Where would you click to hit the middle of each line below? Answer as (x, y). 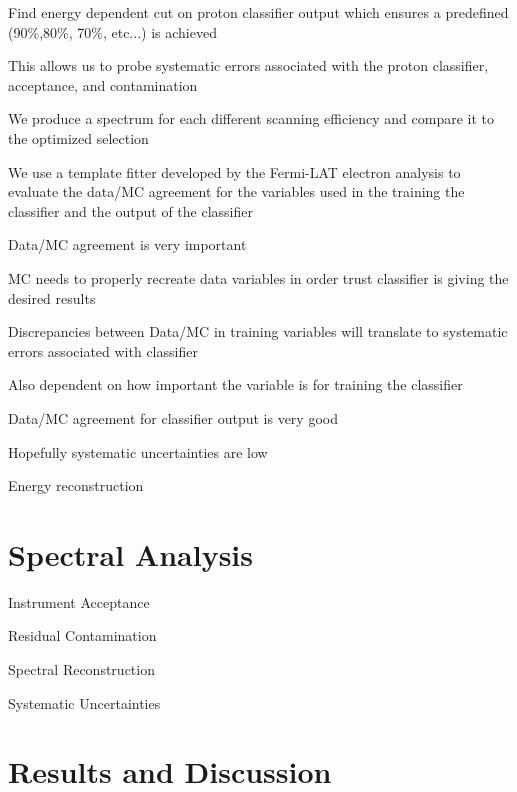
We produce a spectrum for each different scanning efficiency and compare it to (251, 118)
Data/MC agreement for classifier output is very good (173, 417)
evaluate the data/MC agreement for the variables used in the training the (236, 191)
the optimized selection (78, 137)
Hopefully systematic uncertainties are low (138, 451)
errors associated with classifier (103, 350)
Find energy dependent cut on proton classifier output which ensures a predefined (258, 12)
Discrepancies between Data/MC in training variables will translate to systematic (258, 331)
